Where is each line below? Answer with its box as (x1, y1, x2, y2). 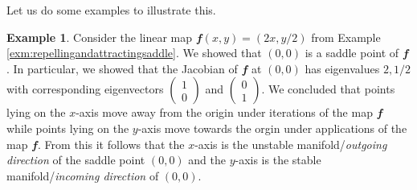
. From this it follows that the (38, 135, 185, 152)
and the (188, 151, 226, 168)
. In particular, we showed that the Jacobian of (6, 60, 238, 76)
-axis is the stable (235, 151, 321, 168)
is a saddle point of (305, 44, 399, 61)
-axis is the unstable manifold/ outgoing (194, 135, 387, 152)
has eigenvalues (305, 60, 380, 76)
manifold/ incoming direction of (6, 167, 159, 184)
